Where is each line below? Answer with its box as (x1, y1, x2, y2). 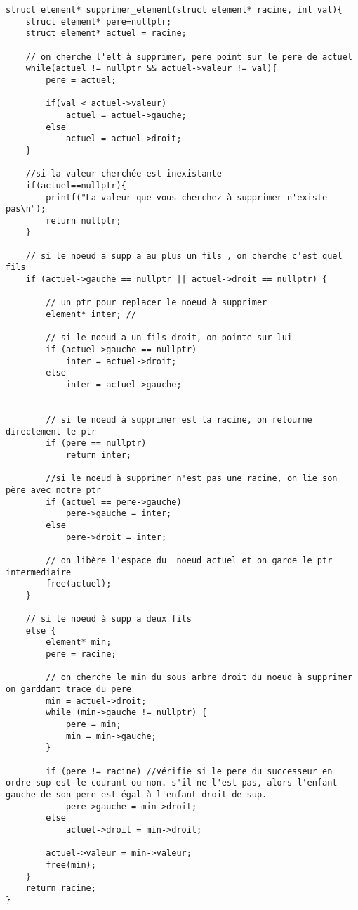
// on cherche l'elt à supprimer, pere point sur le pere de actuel (25, 51, 352, 62)
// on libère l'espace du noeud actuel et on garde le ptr (46, 555, 333, 565)
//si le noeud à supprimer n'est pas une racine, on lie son (46, 473, 338, 484)
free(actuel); (46, 579, 112, 589)
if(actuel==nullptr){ (25, 180, 126, 191)
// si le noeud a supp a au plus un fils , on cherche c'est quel (25, 250, 343, 261)
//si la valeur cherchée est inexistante (25, 169, 222, 179)
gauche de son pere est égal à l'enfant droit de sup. (6, 789, 267, 800)
